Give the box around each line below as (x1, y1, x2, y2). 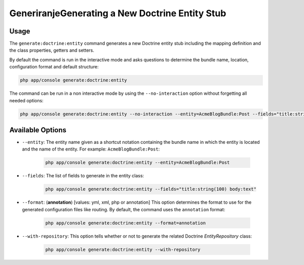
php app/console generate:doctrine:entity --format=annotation (45, 220, 206, 225)
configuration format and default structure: (9, 64, 99, 70)
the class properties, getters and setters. (9, 47, 95, 53)
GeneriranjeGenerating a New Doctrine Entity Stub (9, 8, 226, 19)
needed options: (9, 97, 44, 103)
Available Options (9, 126, 67, 134)
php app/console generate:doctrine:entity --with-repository (45, 246, 201, 252)
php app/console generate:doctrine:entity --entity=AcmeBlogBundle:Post (45, 160, 230, 166)
